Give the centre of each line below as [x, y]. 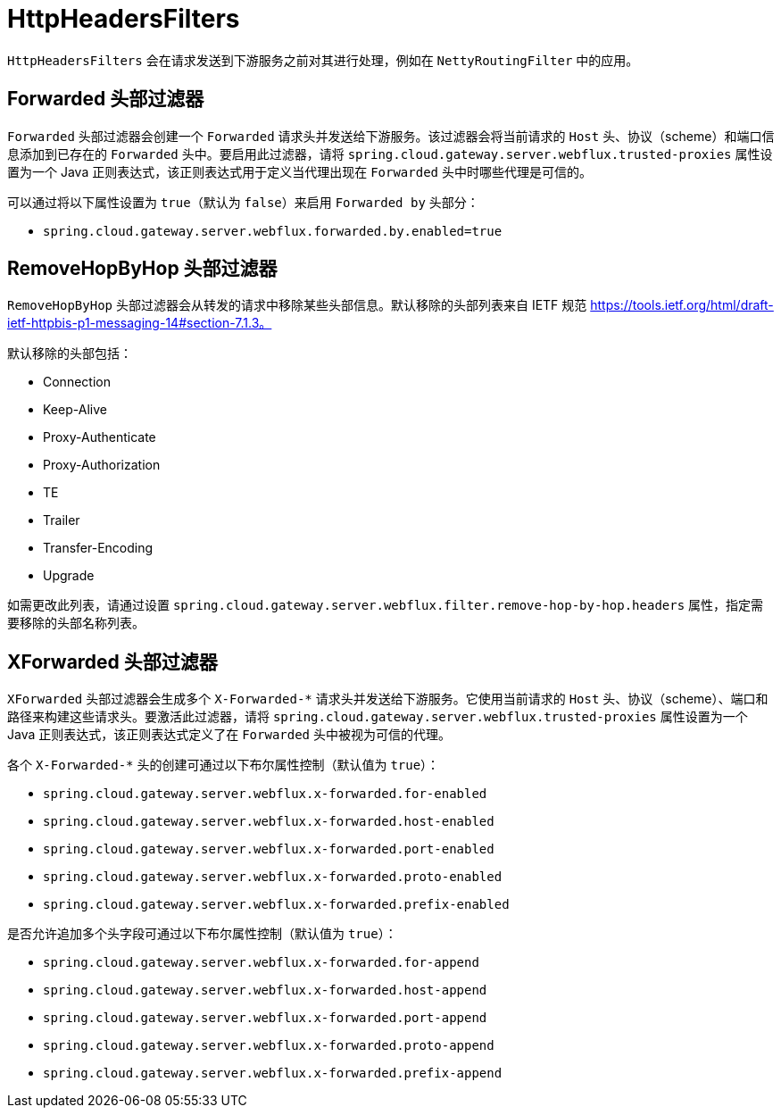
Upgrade [69, 576]
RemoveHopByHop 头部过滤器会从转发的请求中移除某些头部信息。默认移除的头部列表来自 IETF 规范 [297, 305]
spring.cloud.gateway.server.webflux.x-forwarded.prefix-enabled [276, 905]
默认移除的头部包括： [70, 354]
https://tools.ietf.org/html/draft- [682, 305]
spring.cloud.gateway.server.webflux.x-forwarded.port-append [265, 1018]
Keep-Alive [75, 410]
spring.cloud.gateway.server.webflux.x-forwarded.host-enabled [269, 822]
